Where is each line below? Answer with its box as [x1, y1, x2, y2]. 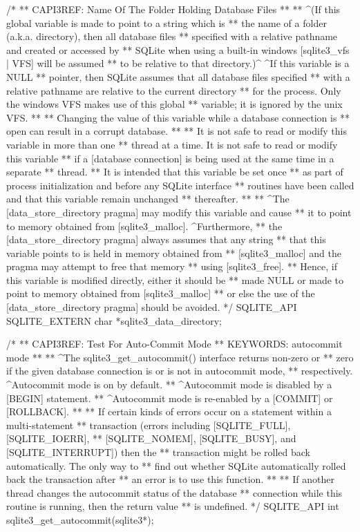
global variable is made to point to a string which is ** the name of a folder [6, 15, 327, 30]
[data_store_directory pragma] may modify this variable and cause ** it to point [6, 205, 352, 219]
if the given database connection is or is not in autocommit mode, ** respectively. [6, 363, 353, 378]
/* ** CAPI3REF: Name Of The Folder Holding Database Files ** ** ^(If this [6, 2, 341, 16]
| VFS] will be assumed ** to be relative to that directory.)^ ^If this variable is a [6, 56, 350, 70]
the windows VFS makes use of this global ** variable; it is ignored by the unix [6, 97, 343, 111]
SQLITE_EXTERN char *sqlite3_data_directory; [6, 313, 222, 327]
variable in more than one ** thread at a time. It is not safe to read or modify [6, 137, 338, 151]
